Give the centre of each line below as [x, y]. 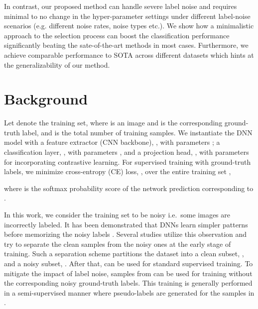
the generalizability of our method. [57, 64]
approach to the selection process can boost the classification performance [117, 35]
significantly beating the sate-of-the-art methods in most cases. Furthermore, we [126, 45]
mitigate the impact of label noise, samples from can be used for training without [128, 273]
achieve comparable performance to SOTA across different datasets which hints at [129, 54]
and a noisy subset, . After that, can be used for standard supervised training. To [129, 263]
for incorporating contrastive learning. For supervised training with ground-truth [128, 161]
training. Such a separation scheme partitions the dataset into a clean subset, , [124, 254]
